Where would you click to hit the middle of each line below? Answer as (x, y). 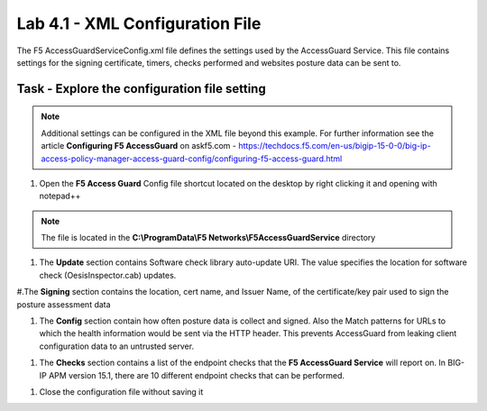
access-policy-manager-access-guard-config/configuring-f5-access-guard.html (192, 159)
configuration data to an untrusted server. (116, 346)
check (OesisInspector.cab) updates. (108, 275)
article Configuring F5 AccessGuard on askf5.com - (139, 146)
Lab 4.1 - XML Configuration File (139, 23)
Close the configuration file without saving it (121, 391)
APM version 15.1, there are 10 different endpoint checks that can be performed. (197, 375)
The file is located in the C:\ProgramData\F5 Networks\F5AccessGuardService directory (208, 238)
